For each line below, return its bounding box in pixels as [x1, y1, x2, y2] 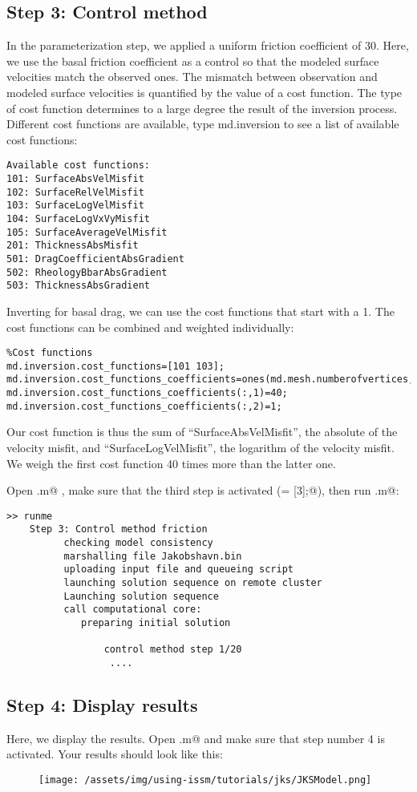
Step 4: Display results [6, 693, 198, 717]
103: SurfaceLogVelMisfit [6, 200, 144, 212]
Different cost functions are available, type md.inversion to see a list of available [6, 115, 399, 132]
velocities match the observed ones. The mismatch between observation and [6, 68, 378, 85]
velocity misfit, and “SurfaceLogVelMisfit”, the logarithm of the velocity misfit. [6, 438, 395, 455]
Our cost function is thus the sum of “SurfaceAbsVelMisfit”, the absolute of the [6, 423, 398, 440]
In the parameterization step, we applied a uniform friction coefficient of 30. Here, [6, 37, 409, 54]
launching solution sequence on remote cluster [63, 577, 322, 589]
